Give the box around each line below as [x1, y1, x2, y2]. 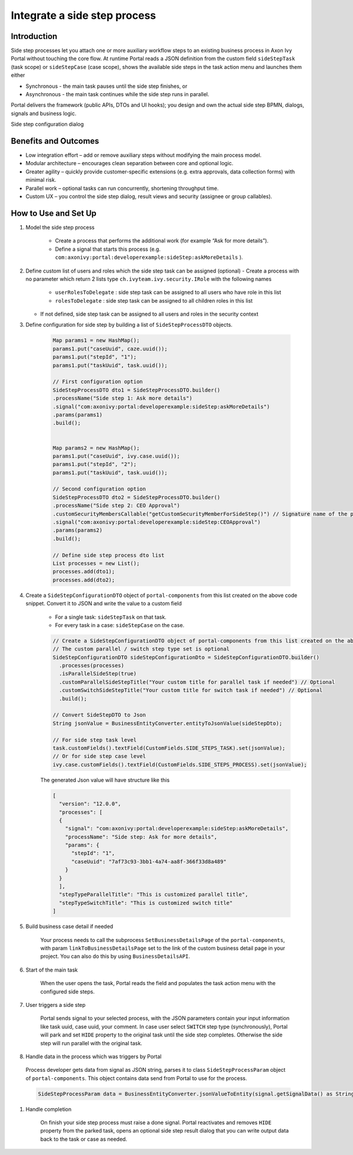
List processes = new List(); [52, 560, 140, 566]
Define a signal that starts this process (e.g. [55, 245, 161, 252]
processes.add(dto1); [52, 568, 115, 575]
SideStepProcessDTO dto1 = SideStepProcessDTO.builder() [52, 386, 221, 393]
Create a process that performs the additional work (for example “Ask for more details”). [55, 237, 269, 244]
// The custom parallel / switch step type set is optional [52, 646, 230, 652]
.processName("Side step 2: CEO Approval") [52, 502, 181, 509]
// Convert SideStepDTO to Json [52, 711, 146, 718]
